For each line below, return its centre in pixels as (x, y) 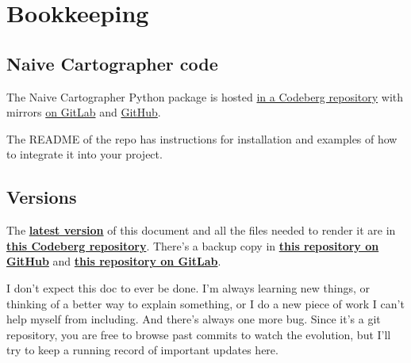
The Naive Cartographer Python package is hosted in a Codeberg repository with (205, 96)
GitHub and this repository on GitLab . (114, 261)
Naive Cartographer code (112, 63)
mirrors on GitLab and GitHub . (84, 112)
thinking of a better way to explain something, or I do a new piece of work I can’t (205, 303)
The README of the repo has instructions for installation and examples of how (202, 138)
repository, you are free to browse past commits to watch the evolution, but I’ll (199, 334)
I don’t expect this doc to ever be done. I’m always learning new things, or (188, 287)
